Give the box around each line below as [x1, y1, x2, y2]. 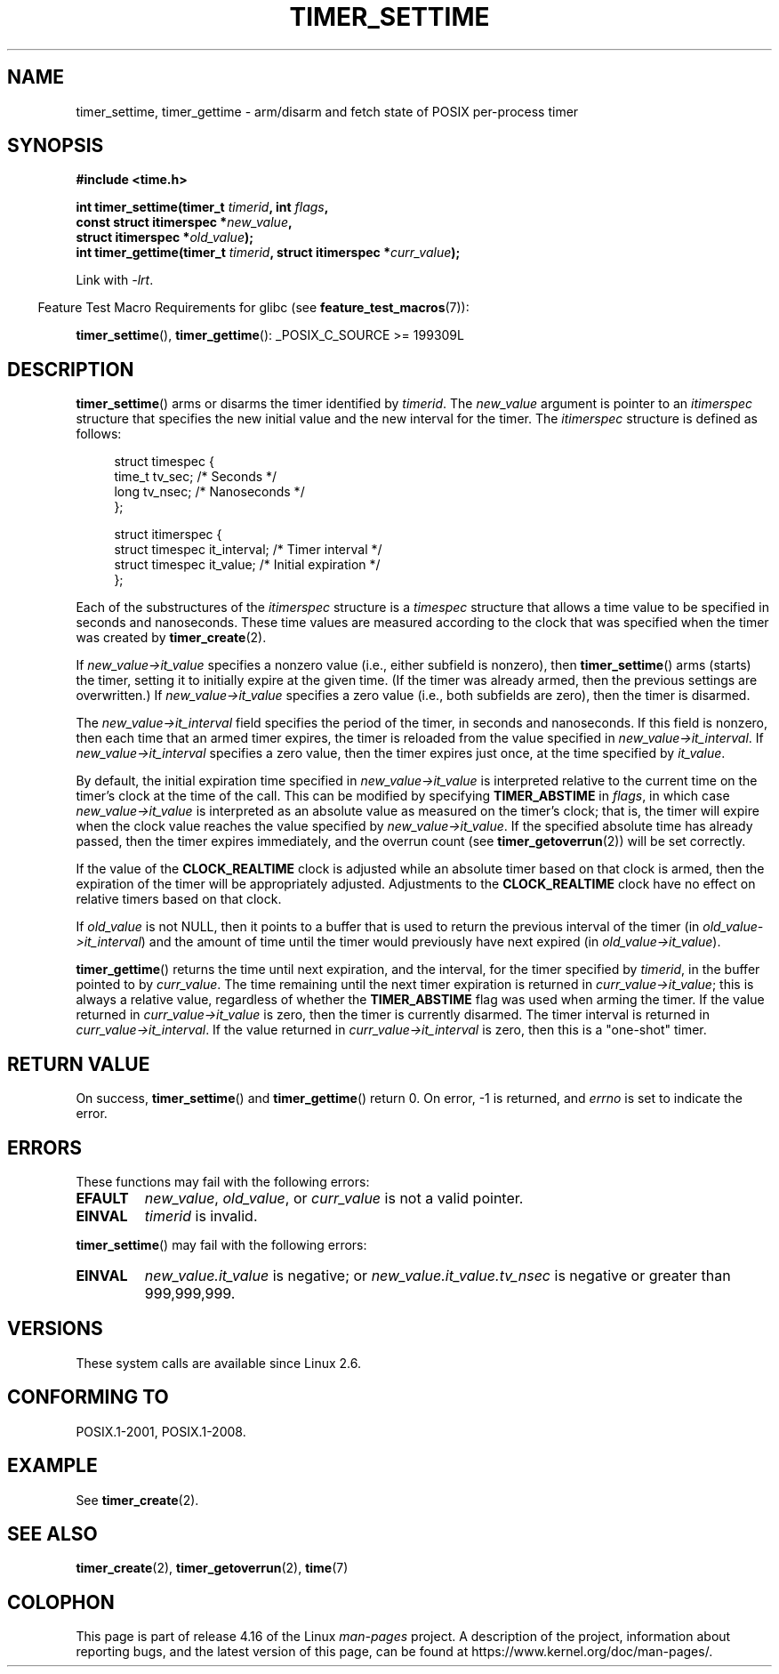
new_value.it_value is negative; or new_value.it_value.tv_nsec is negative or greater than [144, 1266, 731, 1284]
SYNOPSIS [7, 134, 104, 157]
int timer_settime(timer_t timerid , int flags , [76, 199, 329, 215]
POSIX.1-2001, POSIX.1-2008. [76, 1423, 246, 1439]
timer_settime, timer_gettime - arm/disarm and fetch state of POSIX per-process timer [76, 103, 579, 119]
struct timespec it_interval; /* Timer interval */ [114, 542, 382, 558]
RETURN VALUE [7, 1052, 150, 1075]
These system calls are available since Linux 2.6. [76, 1355, 361, 1371]
